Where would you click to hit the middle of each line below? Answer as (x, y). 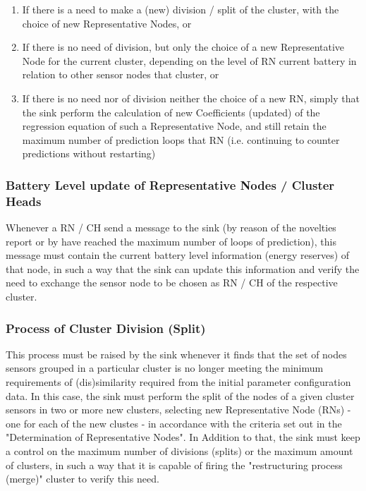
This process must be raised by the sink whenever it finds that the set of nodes (176, 354)
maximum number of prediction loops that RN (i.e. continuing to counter (181, 139)
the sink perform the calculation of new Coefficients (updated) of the (171, 112)
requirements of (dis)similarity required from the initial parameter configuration (178, 382)
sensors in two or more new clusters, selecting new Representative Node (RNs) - (178, 410)
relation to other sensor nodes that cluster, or (121, 74)
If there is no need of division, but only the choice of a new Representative (183, 47)
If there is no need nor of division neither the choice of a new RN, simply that (191, 98)
